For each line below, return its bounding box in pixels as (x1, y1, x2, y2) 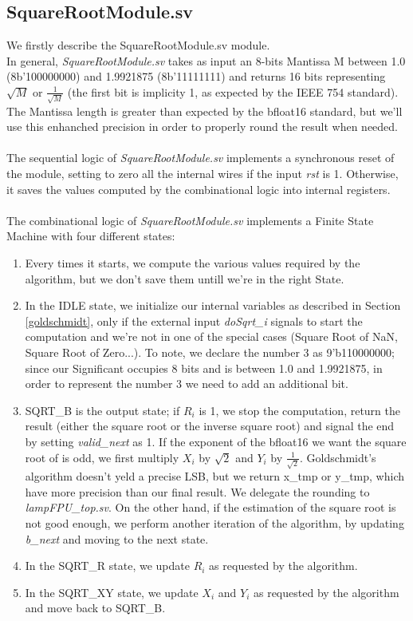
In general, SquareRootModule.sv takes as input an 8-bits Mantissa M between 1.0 (6, 52, 406, 69)
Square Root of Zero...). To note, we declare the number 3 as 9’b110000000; (25, 344, 395, 360)
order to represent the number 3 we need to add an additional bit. (25, 375, 348, 392)
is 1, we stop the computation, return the (199, 401, 400, 418)
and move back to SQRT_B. (25, 599, 166, 616)
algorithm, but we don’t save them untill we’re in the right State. (25, 270, 344, 287)
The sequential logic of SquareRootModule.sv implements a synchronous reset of (6, 149, 395, 166)
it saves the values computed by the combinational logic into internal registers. (6, 180, 391, 197)
